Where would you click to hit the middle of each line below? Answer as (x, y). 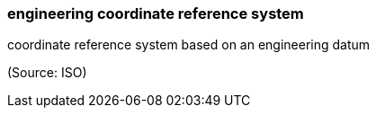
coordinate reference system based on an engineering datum (189, 45)
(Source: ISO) (47, 73)
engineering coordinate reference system (156, 13)
